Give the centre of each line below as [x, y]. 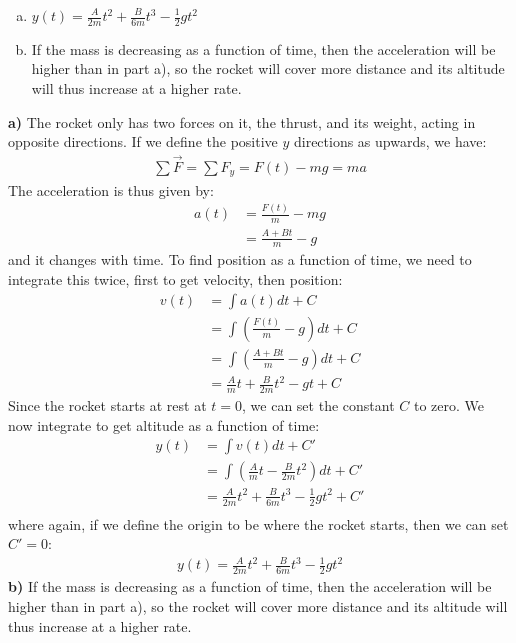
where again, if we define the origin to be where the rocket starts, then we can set [258, 523]
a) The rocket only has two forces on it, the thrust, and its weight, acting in [242, 121]
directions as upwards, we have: [390, 141]
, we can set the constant [318, 405]
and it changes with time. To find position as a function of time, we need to [240, 259]
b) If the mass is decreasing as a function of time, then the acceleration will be [250, 586]
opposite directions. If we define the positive [143, 141]
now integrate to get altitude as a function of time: [164, 424]
